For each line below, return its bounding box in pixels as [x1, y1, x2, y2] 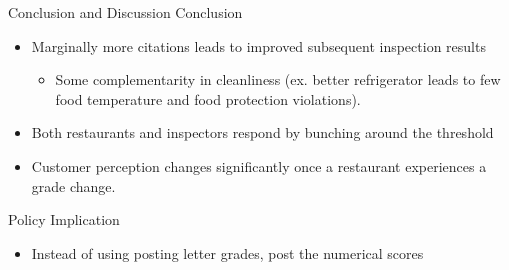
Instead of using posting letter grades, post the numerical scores [31, 242, 424, 263]
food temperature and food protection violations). [55, 88, 361, 109]
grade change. [31, 175, 116, 196]
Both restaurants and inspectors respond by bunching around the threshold [31, 122, 494, 143]
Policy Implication [8, 209, 120, 230]
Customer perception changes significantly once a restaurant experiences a [31, 155, 487, 176]
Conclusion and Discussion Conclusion [8, 2, 243, 22]
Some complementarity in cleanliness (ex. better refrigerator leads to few [55, 69, 501, 90]
